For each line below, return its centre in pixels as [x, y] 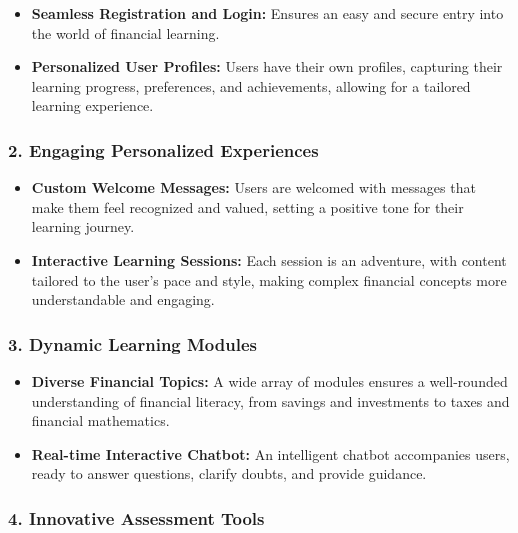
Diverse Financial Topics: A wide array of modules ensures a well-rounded [269, 380]
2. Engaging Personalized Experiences [163, 149]
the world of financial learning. [125, 32]
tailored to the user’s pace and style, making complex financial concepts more [269, 279]
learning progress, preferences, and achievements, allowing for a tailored [251, 85]
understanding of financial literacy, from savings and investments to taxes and [270, 400]
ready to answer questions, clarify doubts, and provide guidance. [229, 473]
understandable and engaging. [123, 299]
